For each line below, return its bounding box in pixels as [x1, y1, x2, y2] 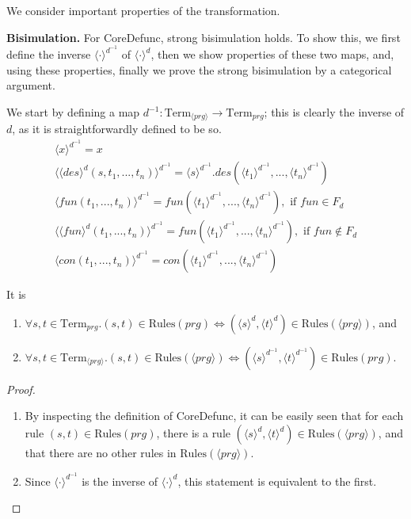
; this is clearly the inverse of [264, 104, 405, 120]
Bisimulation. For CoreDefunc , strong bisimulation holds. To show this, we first [6, 29, 401, 45]
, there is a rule [156, 425, 231, 441]
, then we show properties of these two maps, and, [150, 46, 394, 63]
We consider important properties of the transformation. [6, 2, 280, 18]
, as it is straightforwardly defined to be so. [12, 120, 222, 137]
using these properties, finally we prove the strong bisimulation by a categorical [6, 61, 392, 78]
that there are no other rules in [25, 445, 177, 461]
